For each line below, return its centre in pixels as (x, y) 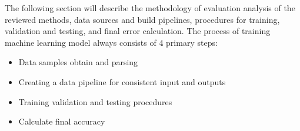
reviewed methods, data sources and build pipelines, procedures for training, (142, 19)
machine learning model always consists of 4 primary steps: (111, 42)
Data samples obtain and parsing (78, 62)
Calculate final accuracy (62, 121)
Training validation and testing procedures (95, 101)
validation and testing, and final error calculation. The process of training (138, 31)
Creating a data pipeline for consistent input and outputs (122, 81)
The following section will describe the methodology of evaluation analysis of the (150, 8)
